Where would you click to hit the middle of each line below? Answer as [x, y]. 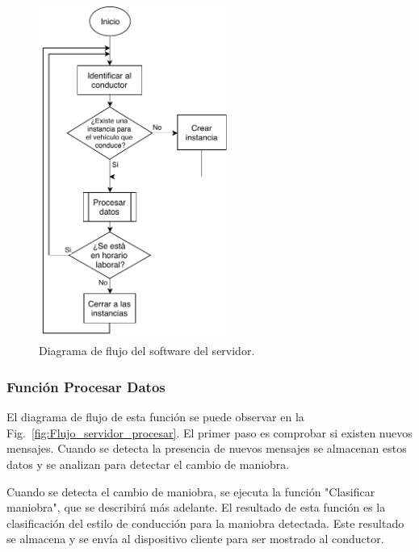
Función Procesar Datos [86, 387]
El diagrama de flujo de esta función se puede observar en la [155, 417]
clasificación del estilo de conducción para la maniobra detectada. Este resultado [205, 523]
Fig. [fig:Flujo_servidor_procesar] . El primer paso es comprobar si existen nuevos [209, 432]
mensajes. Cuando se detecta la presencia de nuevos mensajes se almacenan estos [207, 448]
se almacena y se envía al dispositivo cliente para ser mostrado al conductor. [195, 539]
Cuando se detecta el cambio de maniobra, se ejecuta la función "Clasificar [191, 491]
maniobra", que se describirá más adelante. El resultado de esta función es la [196, 507]
